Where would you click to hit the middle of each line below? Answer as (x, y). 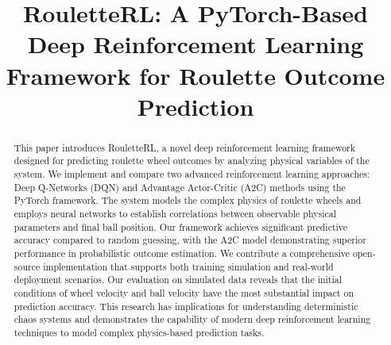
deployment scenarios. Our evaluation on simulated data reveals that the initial (178, 280)
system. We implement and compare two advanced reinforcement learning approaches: (192, 174)
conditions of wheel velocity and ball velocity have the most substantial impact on (184, 292)
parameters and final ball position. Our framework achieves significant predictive (181, 226)
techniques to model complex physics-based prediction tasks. (139, 332)
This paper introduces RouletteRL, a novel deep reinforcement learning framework (185, 147)
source (27, 266)
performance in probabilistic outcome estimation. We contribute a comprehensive (182, 253)
